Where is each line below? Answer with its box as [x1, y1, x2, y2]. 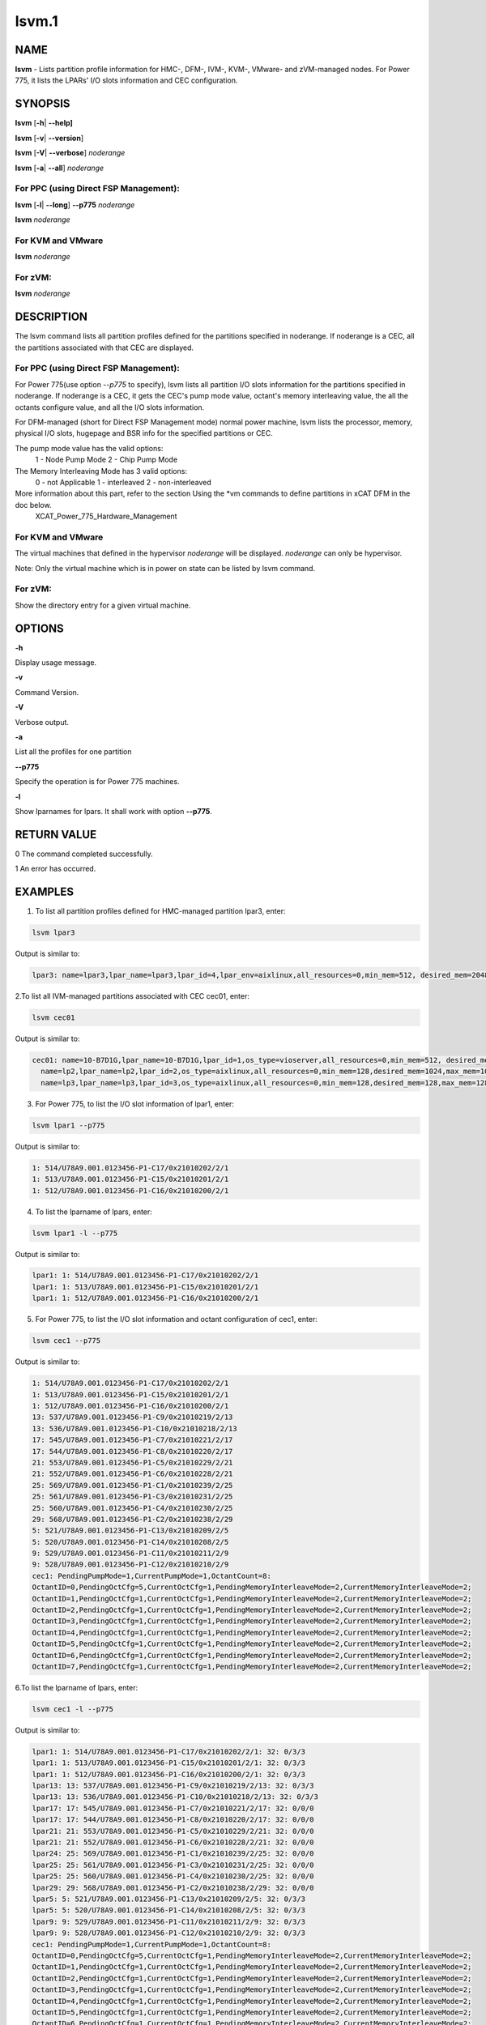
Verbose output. [15, 717, 69, 727]
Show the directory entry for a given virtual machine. [15, 600, 191, 610]
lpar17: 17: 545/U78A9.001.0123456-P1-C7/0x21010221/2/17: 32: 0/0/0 [32, 1803, 314, 1813]
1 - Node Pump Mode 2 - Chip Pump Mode [35, 454, 178, 465]
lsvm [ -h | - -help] [15, 118, 73, 128]
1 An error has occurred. [15, 863, 96, 874]
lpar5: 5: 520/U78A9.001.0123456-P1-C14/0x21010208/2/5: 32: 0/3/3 [32, 1906, 306, 1915]
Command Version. [15, 687, 79, 697]
